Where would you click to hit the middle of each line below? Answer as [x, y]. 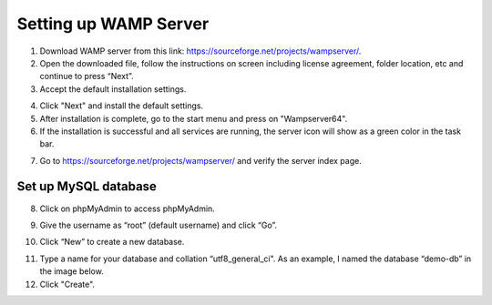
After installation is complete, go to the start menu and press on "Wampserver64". [194, 118]
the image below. [72, 271]
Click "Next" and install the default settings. [122, 106]
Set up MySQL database [87, 187]
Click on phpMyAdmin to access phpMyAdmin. [128, 208]
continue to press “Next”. [87, 76]
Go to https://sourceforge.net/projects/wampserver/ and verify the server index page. [200, 160]
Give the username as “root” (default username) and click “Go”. [159, 225]
